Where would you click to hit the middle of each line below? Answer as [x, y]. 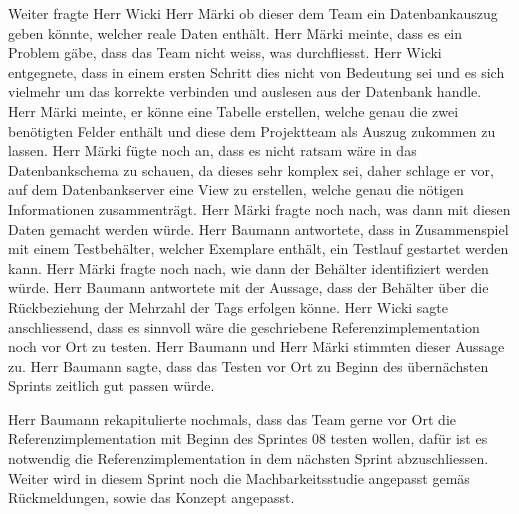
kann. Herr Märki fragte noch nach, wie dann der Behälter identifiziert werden [248, 267]
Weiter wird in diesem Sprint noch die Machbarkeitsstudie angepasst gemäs [239, 477]
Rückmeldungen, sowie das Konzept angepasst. [151, 497]
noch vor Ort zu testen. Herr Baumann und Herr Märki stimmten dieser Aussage [256, 346]
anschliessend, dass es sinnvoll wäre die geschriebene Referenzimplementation [244, 326]
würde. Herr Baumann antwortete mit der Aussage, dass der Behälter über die [248, 287]
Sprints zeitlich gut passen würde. [111, 385]
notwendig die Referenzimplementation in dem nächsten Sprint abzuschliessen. [248, 458]
